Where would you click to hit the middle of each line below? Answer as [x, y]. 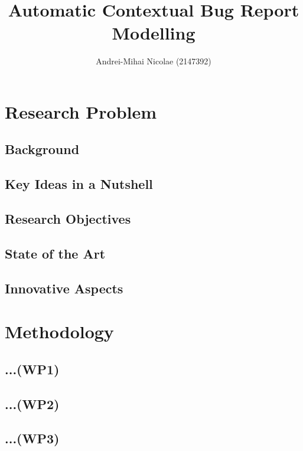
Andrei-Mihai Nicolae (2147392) [154, 61]
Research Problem [81, 111]
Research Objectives [68, 219]
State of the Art [55, 253]
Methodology [59, 331]
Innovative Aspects [64, 288]
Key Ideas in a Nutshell [79, 184]
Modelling [154, 33]
